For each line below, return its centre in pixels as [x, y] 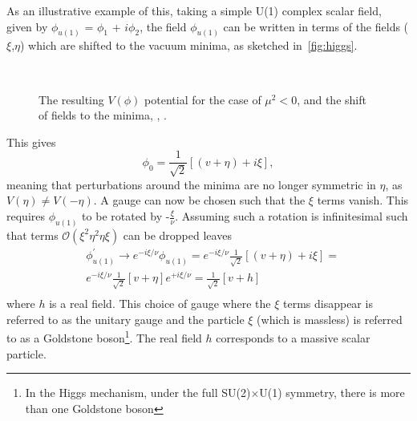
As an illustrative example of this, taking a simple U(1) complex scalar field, [194, 10]
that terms [32, 235]
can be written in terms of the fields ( [316, 26]
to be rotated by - [126, 216]
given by [27, 26]
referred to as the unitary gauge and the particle [126, 319]
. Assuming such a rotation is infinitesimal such [291, 216]
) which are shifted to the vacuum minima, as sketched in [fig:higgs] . [189, 45]
